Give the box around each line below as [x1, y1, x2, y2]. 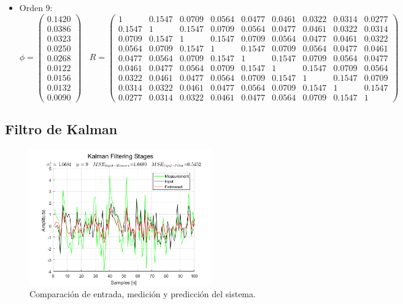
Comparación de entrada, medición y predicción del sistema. [29, 287, 256, 300]
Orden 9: [19, 1, 53, 13]
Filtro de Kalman [5, 120, 118, 139]
